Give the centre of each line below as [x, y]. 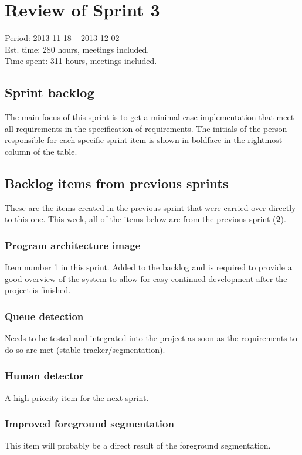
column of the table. [41, 151]
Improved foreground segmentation [89, 424]
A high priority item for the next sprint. [77, 397]
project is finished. [38, 290]
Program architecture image [73, 245]
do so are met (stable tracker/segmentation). [85, 349]
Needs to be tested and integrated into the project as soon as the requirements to [151, 338]
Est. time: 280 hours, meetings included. [77, 49]
